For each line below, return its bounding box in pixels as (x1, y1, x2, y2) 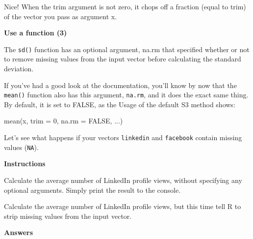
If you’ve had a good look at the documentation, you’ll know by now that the (4, 80, 237, 90)
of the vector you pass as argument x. (4, 11, 117, 21)
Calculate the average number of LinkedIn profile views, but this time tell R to (4, 201, 241, 211)
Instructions (4, 158, 46, 169)
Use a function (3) (4, 28, 67, 38)
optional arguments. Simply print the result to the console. (4, 184, 181, 195)
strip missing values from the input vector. (4, 210, 132, 221)
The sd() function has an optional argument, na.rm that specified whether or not (4, 44, 250, 54)
